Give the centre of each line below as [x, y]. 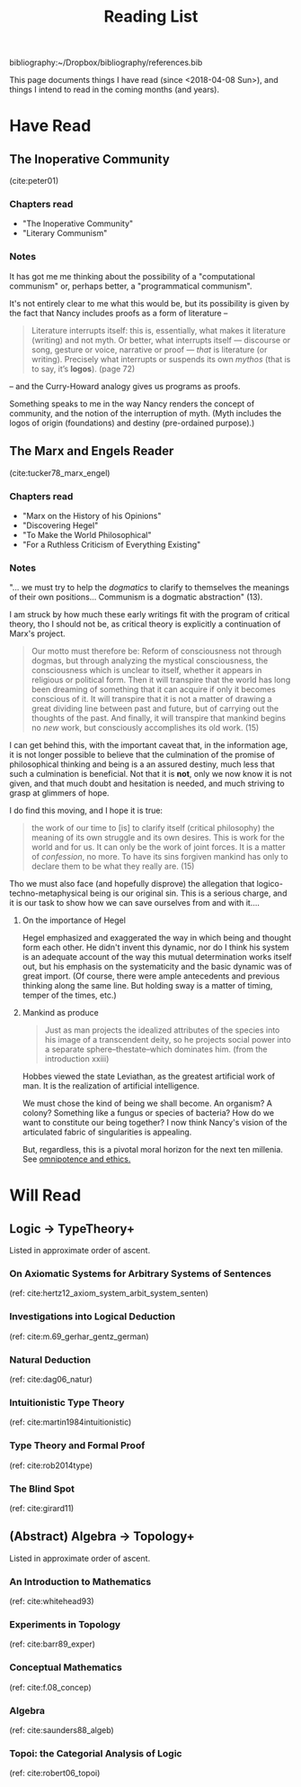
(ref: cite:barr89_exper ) [53, 1644]
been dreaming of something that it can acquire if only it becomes [153, 689]
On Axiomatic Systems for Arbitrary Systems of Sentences [141, 1274]
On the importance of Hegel [74, 920]
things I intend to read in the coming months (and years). [115, 90]
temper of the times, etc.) [69, 995]
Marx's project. [37, 634]
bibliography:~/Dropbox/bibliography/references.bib [106, 63]
